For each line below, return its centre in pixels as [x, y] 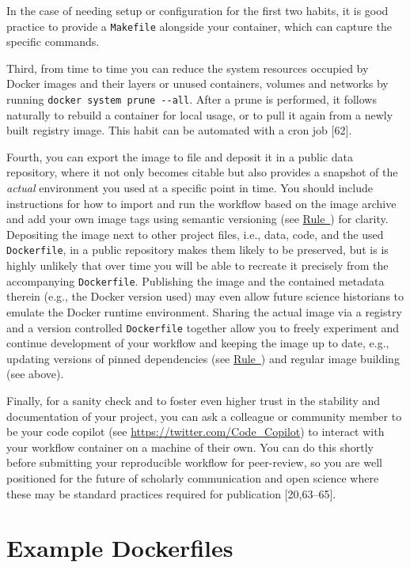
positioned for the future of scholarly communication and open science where [193, 477]
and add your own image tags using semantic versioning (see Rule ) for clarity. [197, 219]
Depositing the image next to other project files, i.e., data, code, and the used [195, 234]
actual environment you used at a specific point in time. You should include [190, 188]
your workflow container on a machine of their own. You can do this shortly [190, 447]
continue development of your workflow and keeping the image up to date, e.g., [198, 343]
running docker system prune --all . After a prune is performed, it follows [192, 99]
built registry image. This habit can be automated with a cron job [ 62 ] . [179, 130]
